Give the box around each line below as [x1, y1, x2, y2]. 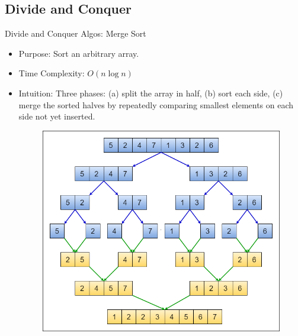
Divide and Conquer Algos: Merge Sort [5, 27, 146, 40]
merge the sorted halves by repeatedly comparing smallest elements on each [18, 98, 294, 111]
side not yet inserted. [18, 110, 95, 122]
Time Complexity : [18, 67, 85, 79]
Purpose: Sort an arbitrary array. [18, 47, 139, 59]
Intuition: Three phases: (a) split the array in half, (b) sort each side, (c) [18, 86, 283, 99]
